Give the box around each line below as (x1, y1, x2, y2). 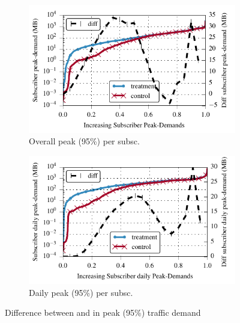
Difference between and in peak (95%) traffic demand (5, 306, 201, 319)
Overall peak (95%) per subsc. (29, 135, 140, 147)
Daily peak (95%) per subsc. (29, 286, 133, 298)
